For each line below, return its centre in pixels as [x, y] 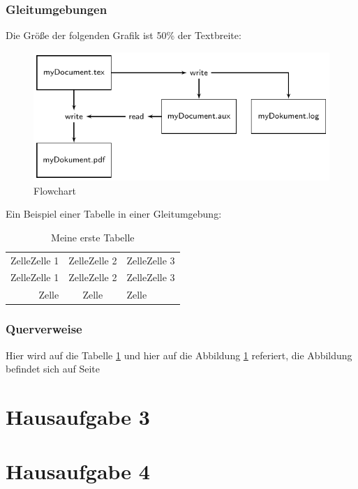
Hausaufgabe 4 [78, 471]
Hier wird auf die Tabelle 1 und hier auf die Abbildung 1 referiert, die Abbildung [179, 355]
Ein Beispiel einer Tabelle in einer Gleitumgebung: [114, 214]
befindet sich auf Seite [53, 369]
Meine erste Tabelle [93, 237]
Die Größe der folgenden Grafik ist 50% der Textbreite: [124, 35]
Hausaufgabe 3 [78, 416]
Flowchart [55, 190]
